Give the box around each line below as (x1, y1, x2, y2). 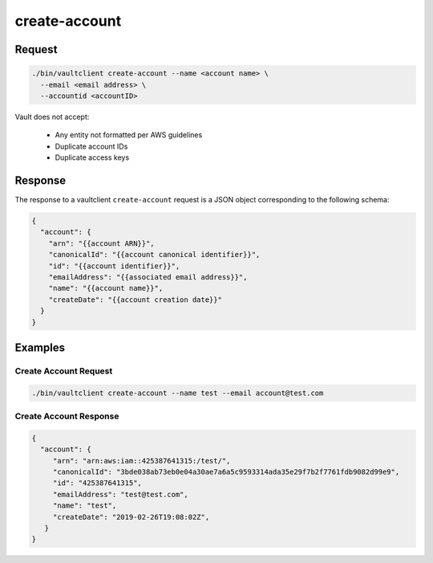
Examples (14, 341, 66, 354)
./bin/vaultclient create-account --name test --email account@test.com (31, 388, 324, 398)
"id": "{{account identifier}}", (48, 261, 180, 271)
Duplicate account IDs (55, 141, 128, 151)
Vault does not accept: (14, 112, 90, 121)
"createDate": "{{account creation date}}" (48, 295, 222, 304)
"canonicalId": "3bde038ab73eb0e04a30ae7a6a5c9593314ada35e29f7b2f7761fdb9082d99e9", (52, 467, 400, 476)
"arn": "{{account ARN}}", (48, 239, 156, 248)
